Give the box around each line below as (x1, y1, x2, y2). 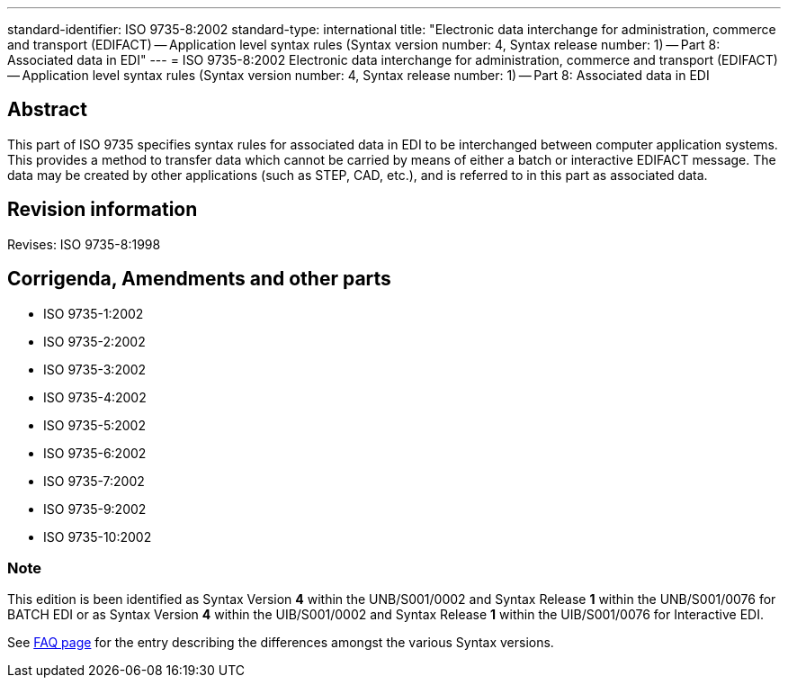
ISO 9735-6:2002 (43, 445, 147, 461)
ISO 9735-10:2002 (43, 528, 152, 545)
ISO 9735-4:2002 (43, 389, 147, 405)
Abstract (7, 98, 87, 122)
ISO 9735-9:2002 (43, 500, 147, 517)
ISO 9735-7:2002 (43, 473, 145, 489)
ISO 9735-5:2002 (43, 417, 146, 433)
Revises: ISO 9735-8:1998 (7, 236, 161, 252)
